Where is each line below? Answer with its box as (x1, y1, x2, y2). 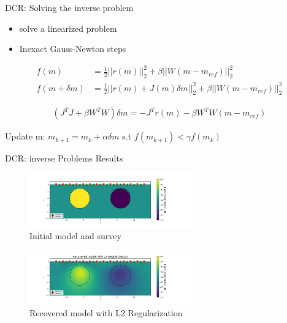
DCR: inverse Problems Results (5, 152, 123, 165)
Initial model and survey (29, 229, 121, 242)
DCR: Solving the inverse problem (5, 1, 134, 13)
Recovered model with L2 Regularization (29, 306, 183, 319)
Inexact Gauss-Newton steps (19, 42, 126, 55)
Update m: (5, 130, 45, 143)
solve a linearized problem (19, 21, 117, 34)
